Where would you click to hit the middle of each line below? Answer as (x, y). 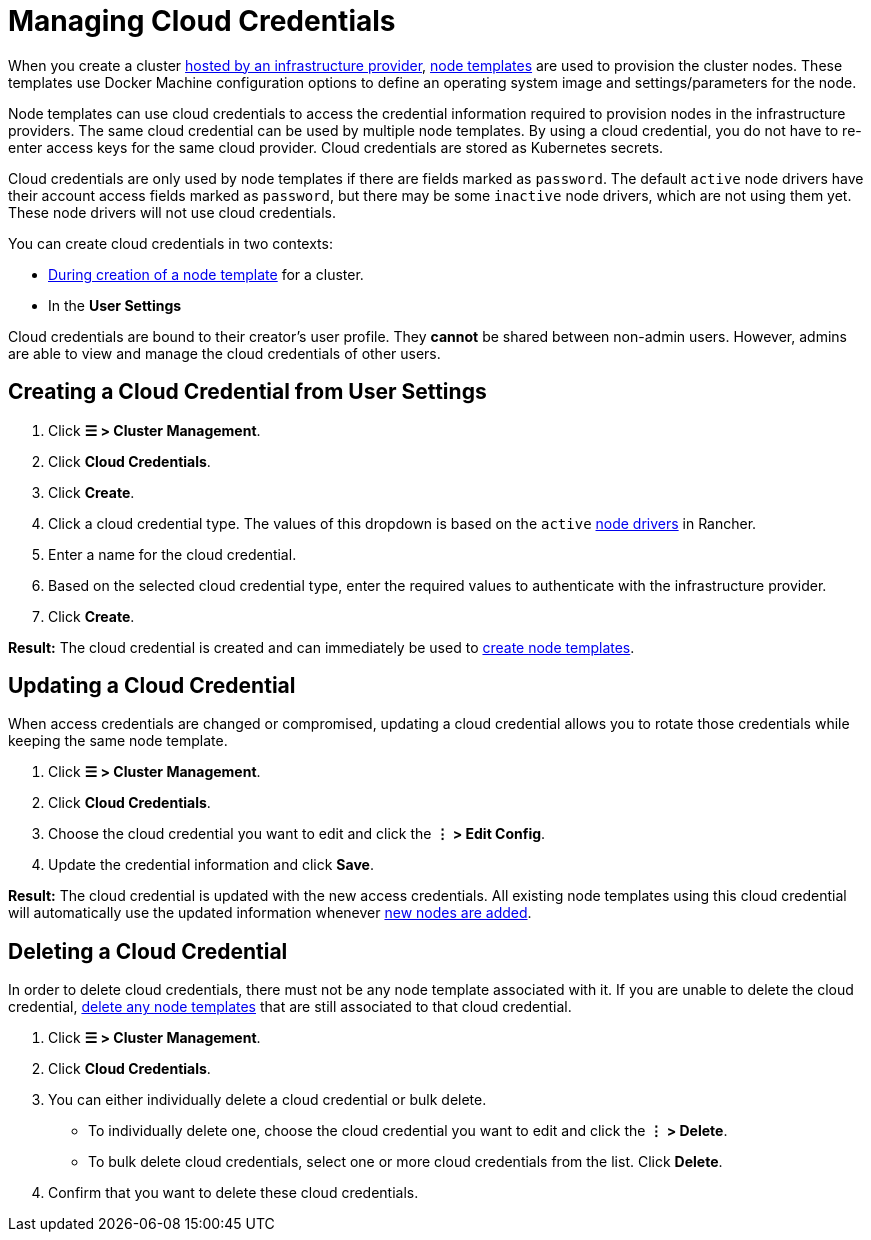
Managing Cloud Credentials (202, 21)
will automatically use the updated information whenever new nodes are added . (270, 913)
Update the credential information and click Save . (211, 865)
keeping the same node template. (118, 741)
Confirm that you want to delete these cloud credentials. (233, 1193)
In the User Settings (115, 305)
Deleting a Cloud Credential (148, 951)
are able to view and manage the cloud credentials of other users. (224, 353)
